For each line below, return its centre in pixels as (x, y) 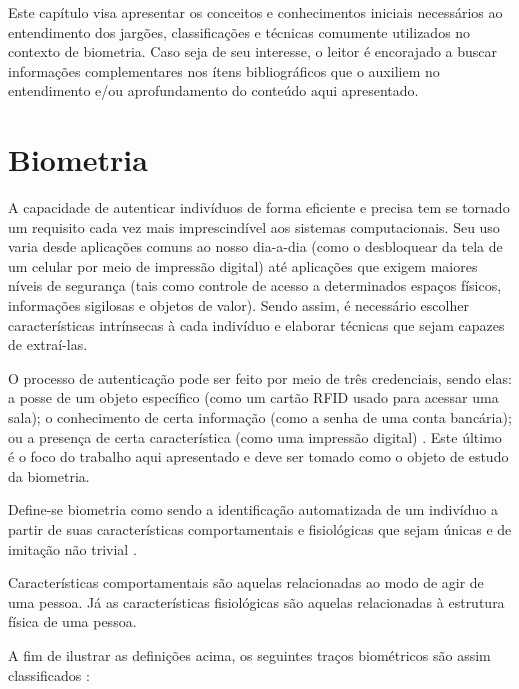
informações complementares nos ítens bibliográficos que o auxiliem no (224, 70)
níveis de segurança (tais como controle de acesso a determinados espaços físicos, (255, 285)
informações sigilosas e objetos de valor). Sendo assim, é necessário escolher (238, 305)
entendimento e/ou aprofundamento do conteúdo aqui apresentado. (213, 90)
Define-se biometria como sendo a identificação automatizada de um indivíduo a (253, 509)
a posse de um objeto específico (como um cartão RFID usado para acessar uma (253, 397)
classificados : (49, 674)
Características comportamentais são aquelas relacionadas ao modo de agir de (246, 582)
